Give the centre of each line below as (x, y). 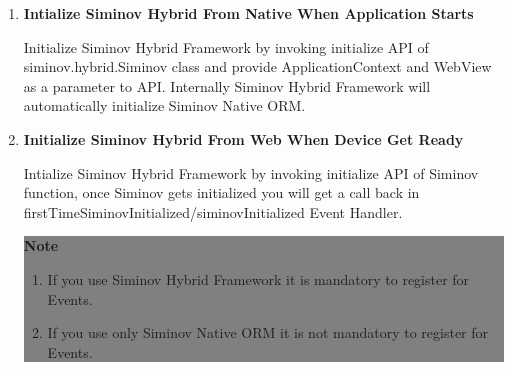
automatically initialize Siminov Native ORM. (164, 105)
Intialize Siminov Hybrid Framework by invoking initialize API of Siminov (251, 172)
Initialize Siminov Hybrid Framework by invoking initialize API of (226, 46)
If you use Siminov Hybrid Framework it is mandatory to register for (258, 278)
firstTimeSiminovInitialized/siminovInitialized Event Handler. (213, 211)
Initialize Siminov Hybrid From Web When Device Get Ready (243, 138)
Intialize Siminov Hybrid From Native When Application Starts (248, 13)
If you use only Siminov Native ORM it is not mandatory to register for (268, 332)
